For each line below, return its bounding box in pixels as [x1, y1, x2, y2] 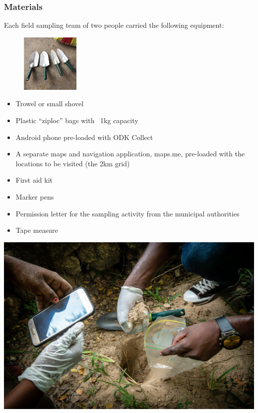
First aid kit [15, 175, 53, 185]
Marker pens [15, 191, 54, 202]
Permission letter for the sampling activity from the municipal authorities [15, 208, 240, 218]
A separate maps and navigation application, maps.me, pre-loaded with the [15, 148, 245, 159]
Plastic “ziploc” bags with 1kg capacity [15, 115, 138, 125]
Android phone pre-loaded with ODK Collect [15, 132, 153, 142]
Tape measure [15, 225, 58, 235]
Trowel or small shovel [15, 98, 84, 109]
